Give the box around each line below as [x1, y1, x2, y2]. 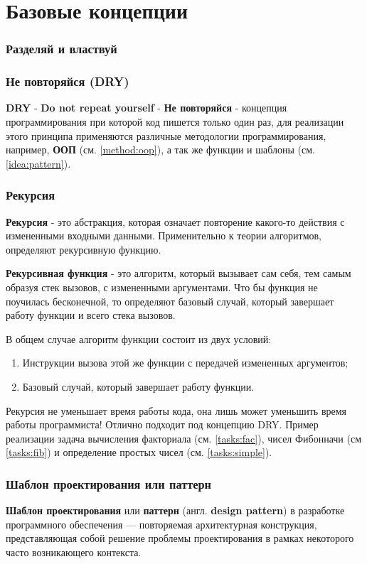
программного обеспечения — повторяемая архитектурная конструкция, [6, 516, 317, 531]
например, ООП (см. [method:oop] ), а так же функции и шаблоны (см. [6, 142, 315, 157]
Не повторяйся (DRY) [6, 72, 129, 90]
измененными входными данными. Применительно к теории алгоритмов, [6, 228, 321, 243]
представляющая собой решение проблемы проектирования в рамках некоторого [6, 531, 354, 546]
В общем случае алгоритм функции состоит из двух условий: [6, 331, 272, 346]
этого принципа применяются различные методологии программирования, [6, 128, 326, 143]
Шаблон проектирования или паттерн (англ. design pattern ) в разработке [6, 503, 345, 518]
